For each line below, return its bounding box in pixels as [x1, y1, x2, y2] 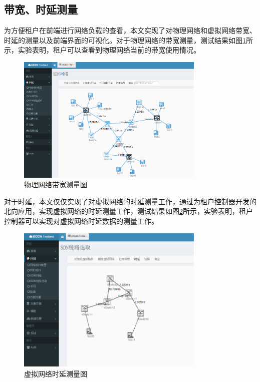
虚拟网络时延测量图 [24, 368, 87, 378]
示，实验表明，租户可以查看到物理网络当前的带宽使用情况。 [4, 45, 200, 55]
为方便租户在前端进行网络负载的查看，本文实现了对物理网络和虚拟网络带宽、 [4, 25, 256, 36]
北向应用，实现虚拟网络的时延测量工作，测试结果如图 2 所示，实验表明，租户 [4, 206, 253, 216]
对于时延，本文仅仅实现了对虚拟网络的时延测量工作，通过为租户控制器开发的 [4, 196, 256, 206]
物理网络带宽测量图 [24, 179, 87, 190]
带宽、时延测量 [4, 2, 78, 17]
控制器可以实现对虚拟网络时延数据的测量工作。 [4, 215, 158, 226]
